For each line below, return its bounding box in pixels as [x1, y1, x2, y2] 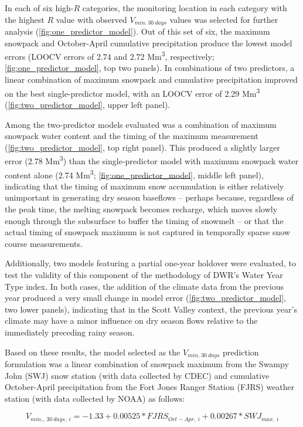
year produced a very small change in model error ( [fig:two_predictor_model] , [5, 292, 286, 304]
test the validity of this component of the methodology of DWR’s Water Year [5, 268, 283, 280]
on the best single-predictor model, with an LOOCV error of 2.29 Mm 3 [5, 85, 260, 99]
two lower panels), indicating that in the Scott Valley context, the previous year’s [5, 303, 297, 315]
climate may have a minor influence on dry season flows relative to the [5, 314, 258, 327]
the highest [5, 13, 45, 25]
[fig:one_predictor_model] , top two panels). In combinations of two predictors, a [5, 62, 295, 74]
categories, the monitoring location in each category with [82, 2, 287, 13]
